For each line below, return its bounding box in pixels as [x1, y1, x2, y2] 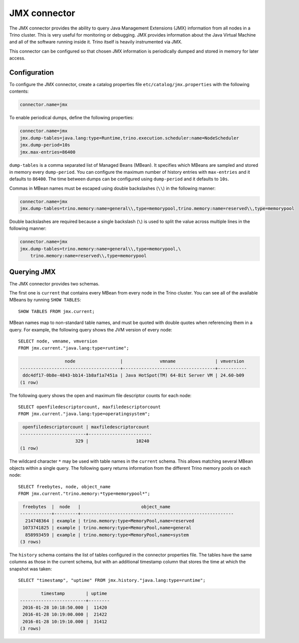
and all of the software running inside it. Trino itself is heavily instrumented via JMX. [9, 39, 183, 45]
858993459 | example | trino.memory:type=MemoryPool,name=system [25, 532, 189, 538]
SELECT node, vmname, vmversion [18, 339, 98, 344]
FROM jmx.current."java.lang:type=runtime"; [18, 346, 130, 351]
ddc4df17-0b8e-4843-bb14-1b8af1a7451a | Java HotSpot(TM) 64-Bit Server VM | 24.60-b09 [23, 373, 245, 378]
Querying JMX [9, 267, 56, 276]
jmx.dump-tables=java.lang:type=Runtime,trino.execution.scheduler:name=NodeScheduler [20, 135, 239, 141]
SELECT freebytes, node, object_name [18, 484, 111, 489]
